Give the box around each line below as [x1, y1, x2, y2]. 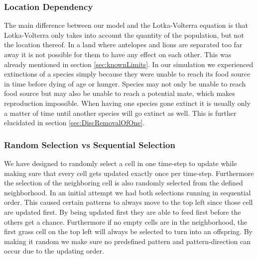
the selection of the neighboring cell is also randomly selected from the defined [4, 177, 243, 188]
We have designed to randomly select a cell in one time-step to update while [4, 158, 237, 168]
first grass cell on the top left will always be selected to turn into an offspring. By [4, 226, 253, 237]
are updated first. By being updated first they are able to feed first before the [4, 206, 241, 217]
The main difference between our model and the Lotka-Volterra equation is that [4, 20, 249, 30]
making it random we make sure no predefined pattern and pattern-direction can [4, 236, 251, 246]
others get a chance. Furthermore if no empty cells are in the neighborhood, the [4, 216, 248, 227]
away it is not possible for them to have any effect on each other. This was [4, 49, 232, 59]
